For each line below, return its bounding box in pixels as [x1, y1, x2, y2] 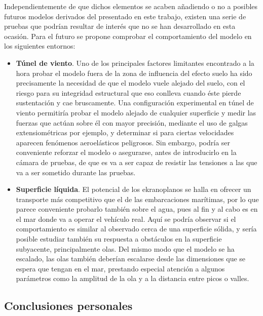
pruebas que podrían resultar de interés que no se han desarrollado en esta [4, 21, 236, 31]
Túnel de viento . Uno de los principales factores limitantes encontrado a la [16, 57, 254, 68]
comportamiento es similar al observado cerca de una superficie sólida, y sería [16, 223, 257, 234]
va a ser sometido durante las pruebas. [16, 167, 136, 177]
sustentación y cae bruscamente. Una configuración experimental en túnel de [16, 97, 254, 108]
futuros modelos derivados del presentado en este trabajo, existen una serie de [4, 11, 246, 21]
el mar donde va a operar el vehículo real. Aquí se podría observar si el [16, 213, 236, 224]
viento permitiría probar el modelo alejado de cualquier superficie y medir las [16, 107, 256, 117]
